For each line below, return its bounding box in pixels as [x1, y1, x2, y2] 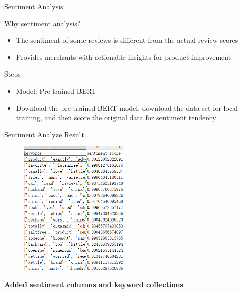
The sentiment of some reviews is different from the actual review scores [16, 35, 238, 45]
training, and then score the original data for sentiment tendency [16, 112, 216, 123]
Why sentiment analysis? [4, 18, 81, 28]
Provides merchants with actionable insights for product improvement [16, 51, 231, 62]
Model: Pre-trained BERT [16, 85, 97, 96]
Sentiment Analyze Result [4, 129, 84, 139]
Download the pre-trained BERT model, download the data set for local [16, 102, 238, 113]
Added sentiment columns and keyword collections [4, 279, 183, 289]
